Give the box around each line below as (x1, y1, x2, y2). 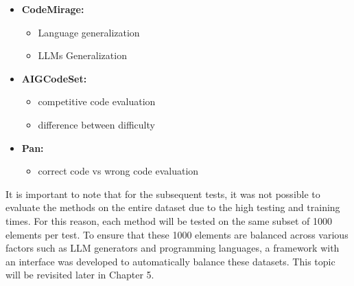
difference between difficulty (38, 117, 155, 131)
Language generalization (38, 25, 140, 39)
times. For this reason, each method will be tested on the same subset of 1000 (5, 213, 332, 228)
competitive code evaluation (38, 94, 156, 109)
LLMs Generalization (38, 48, 127, 63)
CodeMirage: (21, 2, 84, 16)
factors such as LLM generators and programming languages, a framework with (5, 241, 340, 255)
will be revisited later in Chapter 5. (5, 267, 154, 282)
